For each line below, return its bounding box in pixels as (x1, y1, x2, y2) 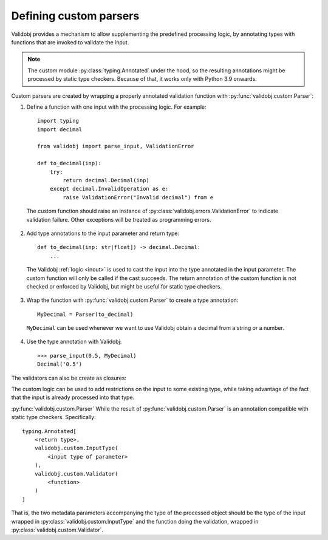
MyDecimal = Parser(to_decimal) (37, 310, 134, 318)
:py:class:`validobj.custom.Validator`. (11, 526, 103, 533)
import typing (37, 117, 79, 125)
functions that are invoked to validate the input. (11, 38, 129, 46)
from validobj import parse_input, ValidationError (37, 143, 194, 150)
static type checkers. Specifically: (11, 414, 97, 421)
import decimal (37, 126, 83, 133)
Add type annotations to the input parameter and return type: (26, 230, 180, 237)
